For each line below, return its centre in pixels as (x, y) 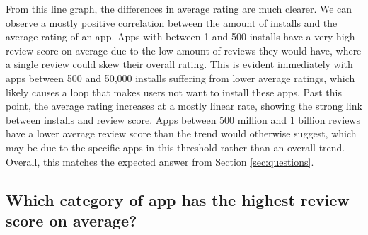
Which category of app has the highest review (178, 199)
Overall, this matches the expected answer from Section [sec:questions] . (160, 161)
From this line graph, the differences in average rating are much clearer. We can (179, 8)
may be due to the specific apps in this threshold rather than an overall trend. (176, 147)
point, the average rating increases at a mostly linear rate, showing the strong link (184, 106)
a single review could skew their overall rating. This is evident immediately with (179, 64)
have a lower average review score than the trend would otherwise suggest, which (181, 133)
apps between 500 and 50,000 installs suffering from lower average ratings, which (180, 78)
